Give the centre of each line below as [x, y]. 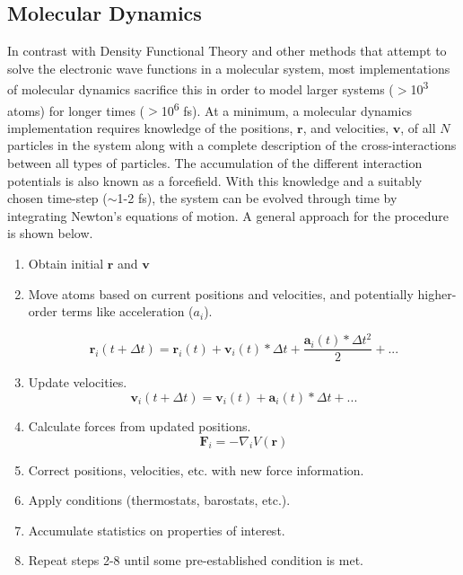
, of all [418, 127]
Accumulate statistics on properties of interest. [157, 530]
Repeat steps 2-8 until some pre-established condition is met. [196, 560]
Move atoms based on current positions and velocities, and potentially [221, 293]
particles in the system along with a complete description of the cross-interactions [232, 145]
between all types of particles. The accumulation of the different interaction [215, 163]
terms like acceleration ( [127, 311]
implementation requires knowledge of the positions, [150, 127]
